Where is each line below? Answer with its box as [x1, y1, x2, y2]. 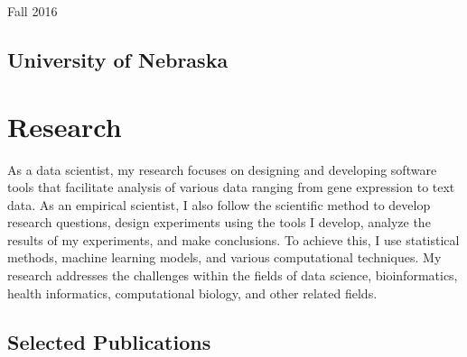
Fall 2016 [7, 2, 58, 20]
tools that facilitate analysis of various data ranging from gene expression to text [7, 178, 455, 197]
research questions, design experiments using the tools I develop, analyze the [7, 213, 431, 232]
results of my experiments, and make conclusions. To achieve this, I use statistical [7, 230, 460, 249]
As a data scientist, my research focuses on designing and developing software [7, 160, 437, 178]
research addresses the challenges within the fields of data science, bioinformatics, [7, 266, 458, 285]
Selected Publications [7, 327, 211, 355]
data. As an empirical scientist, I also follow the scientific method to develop [7, 195, 431, 214]
